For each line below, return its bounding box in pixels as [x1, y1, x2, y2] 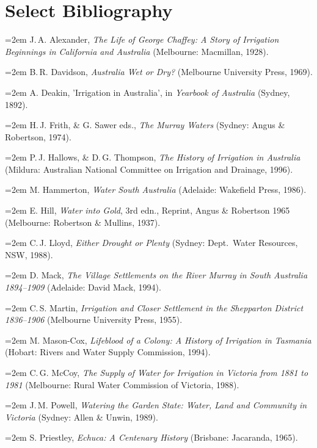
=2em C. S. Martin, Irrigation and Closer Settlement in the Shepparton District [5, 301, 304, 314]
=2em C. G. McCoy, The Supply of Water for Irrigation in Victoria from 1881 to [5, 366, 308, 378]
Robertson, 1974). [5, 130, 71, 143]
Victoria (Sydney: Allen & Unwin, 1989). [5, 410, 158, 423]
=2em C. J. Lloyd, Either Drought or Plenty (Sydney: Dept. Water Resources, [5, 236, 298, 249]
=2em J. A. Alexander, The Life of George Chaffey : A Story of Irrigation [5, 33, 279, 46]
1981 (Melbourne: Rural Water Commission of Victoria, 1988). [5, 378, 239, 391]
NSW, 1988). [5, 248, 53, 261]
